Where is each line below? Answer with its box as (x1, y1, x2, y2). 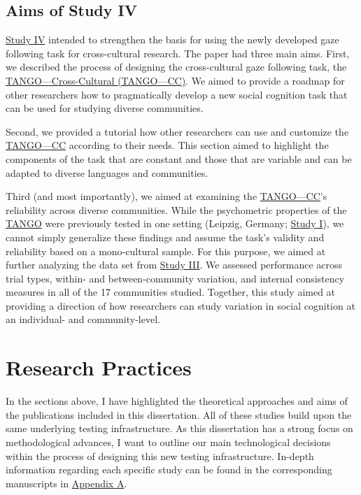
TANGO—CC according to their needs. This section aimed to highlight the (6, 138, 329, 152)
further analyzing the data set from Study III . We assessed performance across (6, 257, 343, 272)
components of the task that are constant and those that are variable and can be (6, 151, 352, 166)
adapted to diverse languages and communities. (6, 165, 208, 180)
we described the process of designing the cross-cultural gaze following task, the (6, 59, 347, 74)
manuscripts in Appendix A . (6, 475, 127, 490)
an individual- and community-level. (6, 312, 160, 327)
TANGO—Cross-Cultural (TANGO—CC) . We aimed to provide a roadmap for (6, 73, 345, 87)
